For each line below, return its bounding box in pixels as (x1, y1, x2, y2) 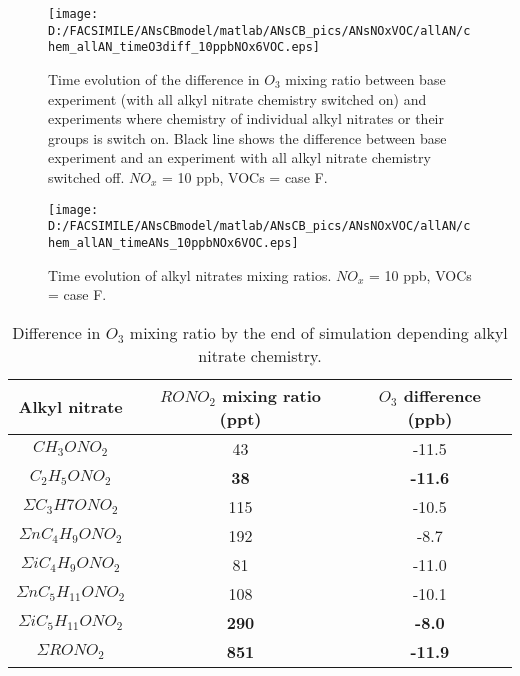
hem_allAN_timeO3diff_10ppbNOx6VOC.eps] (48, 40, 321, 55)
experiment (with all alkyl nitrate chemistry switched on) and (48, 88, 427, 109)
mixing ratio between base (285, 68, 446, 89)
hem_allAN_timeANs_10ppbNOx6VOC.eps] (48, 235, 299, 250)
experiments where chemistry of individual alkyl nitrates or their (48, 108, 444, 129)
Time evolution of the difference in (48, 68, 260, 89)
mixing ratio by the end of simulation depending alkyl (129, 320, 508, 344)
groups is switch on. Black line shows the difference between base (48, 127, 447, 148)
